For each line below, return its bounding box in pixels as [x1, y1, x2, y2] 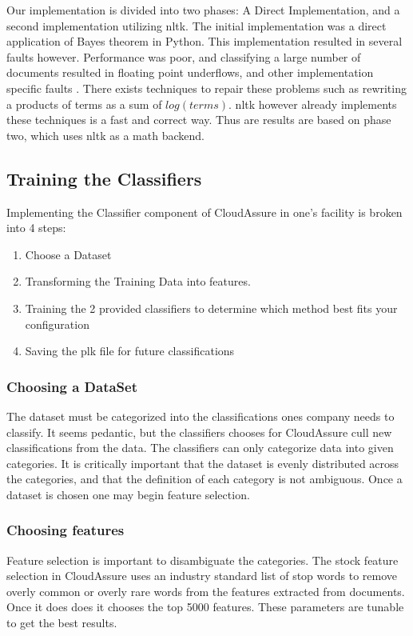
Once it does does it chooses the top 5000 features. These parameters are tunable [6, 598, 404, 615]
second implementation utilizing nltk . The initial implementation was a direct [6, 17, 387, 34]
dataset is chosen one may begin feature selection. [6, 486, 250, 502]
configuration [25, 315, 89, 332]
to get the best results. [6, 614, 117, 631]
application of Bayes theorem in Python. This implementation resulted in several [6, 33, 403, 50]
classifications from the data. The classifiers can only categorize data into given [6, 439, 394, 456]
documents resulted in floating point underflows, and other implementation [6, 64, 374, 81]
